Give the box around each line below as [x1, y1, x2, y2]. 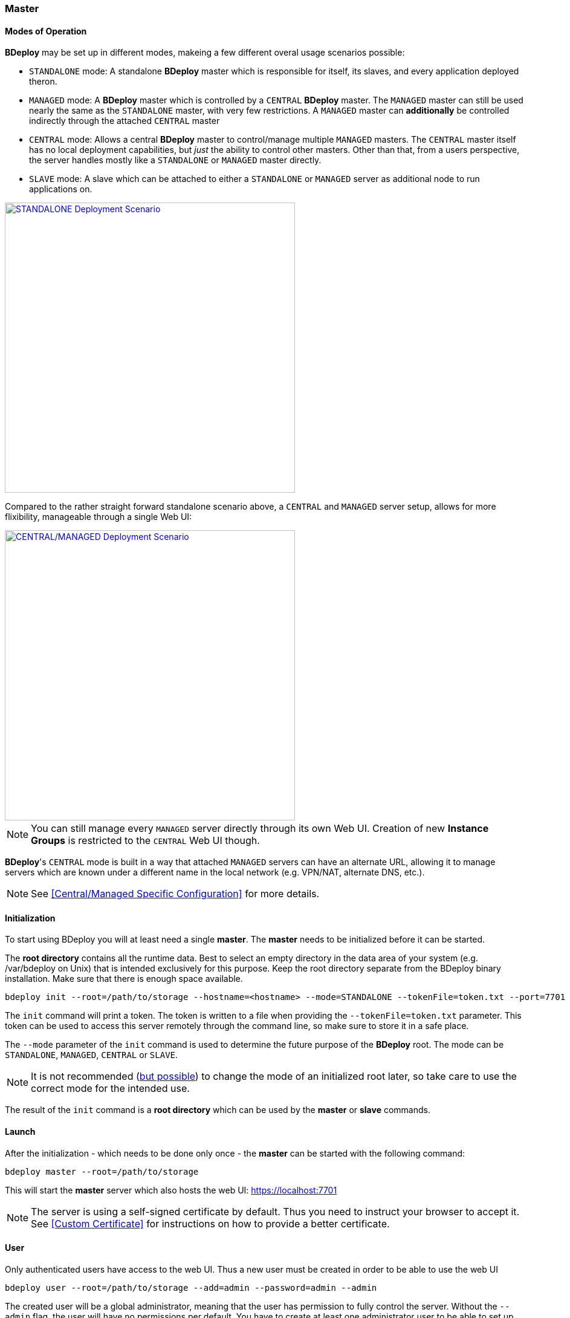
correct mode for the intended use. [31, 1082, 190, 1095]
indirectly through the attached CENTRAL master [29, 115, 220, 126]
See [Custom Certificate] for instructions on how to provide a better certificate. [31, 1217, 390, 1230]
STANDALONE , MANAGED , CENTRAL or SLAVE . [5, 1050, 178, 1060]
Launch [5, 1126, 36, 1137]
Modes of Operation [5, 25, 87, 36]
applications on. [29, 184, 92, 195]
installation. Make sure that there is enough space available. [5, 973, 243, 984]
